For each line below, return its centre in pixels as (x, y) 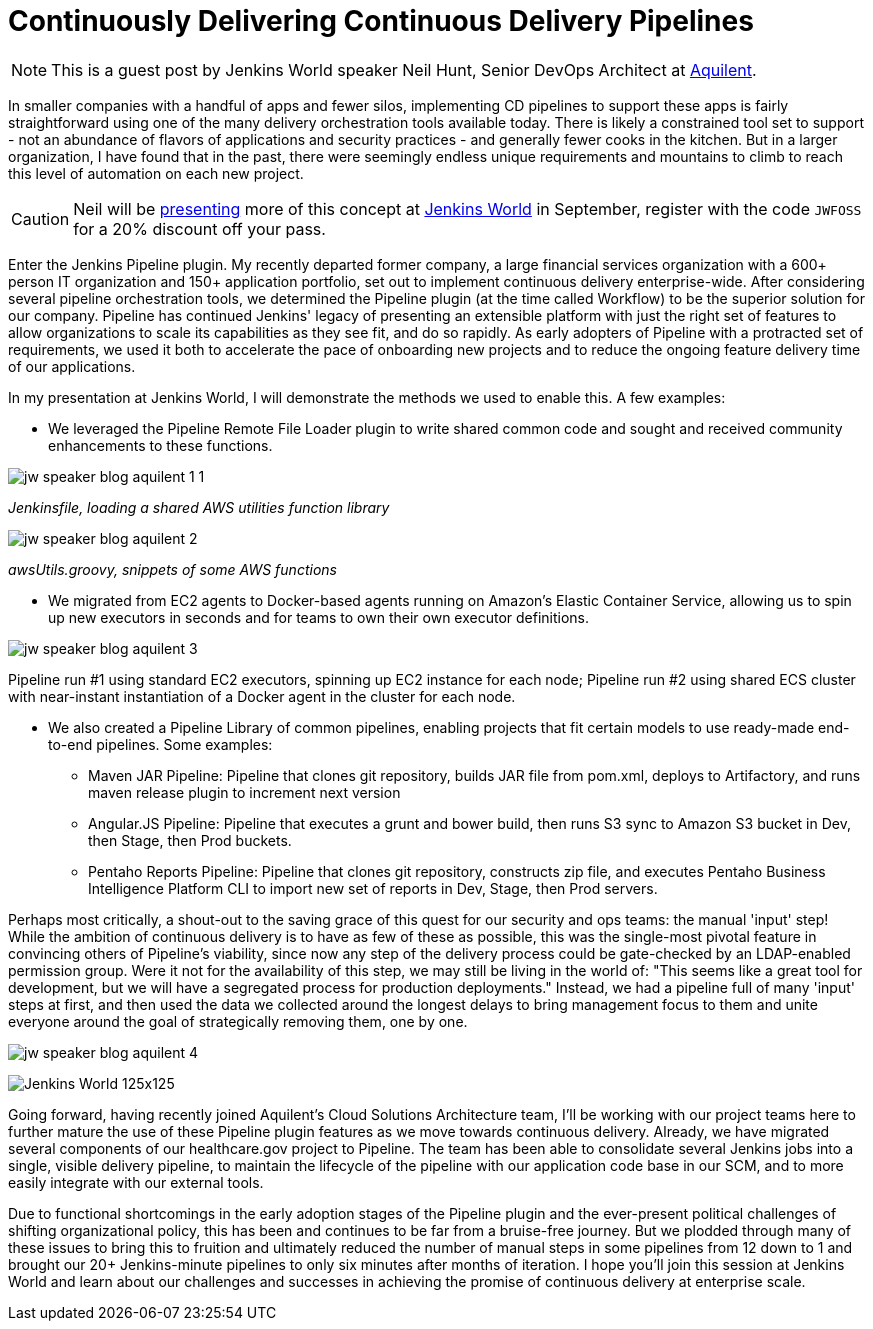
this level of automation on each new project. (156, 173)
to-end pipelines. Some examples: (160, 744)
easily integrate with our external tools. (136, 1182)
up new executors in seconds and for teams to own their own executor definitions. (319, 617)
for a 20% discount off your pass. (199, 228)
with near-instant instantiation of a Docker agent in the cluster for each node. (262, 696)
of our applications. (72, 366)
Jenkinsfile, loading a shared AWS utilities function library (199, 507)
